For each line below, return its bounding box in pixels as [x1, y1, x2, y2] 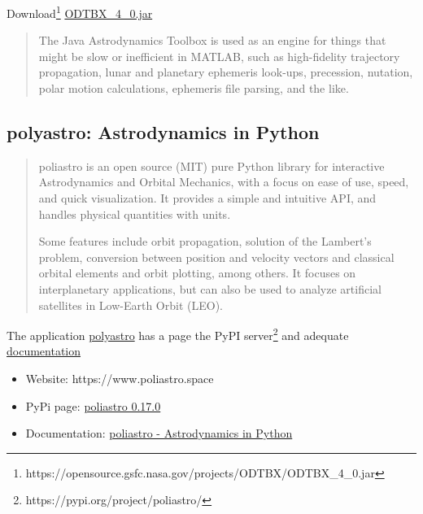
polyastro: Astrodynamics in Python [7, 120, 320, 145]
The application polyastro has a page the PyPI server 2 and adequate [7, 325, 349, 343]
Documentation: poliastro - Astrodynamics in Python [25, 425, 293, 442]
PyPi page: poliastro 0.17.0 [25, 397, 161, 414]
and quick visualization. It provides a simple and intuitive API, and [38, 189, 377, 207]
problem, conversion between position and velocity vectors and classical [38, 248, 395, 265]
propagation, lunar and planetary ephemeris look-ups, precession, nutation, [38, 63, 413, 81]
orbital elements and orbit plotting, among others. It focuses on [38, 264, 356, 281]
